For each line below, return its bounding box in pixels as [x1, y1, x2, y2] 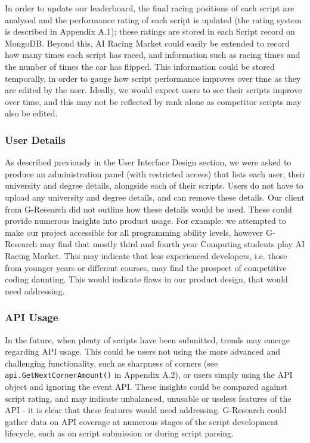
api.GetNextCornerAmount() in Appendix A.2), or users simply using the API [5, 368, 293, 381]
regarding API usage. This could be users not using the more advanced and [5, 345, 280, 358]
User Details [5, 132, 66, 147]
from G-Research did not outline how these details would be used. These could [5, 202, 292, 215]
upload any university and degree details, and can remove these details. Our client [5, 190, 305, 203]
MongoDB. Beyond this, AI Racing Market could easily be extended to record [5, 36, 290, 49]
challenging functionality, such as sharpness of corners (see [5, 356, 218, 369]
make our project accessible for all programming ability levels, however [5, 226, 263, 238]
